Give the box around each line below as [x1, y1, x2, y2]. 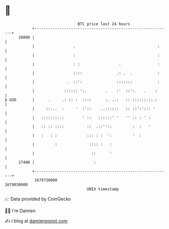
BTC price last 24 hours [77, 21, 130, 27]
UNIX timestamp [87, 186, 119, 192]
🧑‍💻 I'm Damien [5, 208, 36, 214]
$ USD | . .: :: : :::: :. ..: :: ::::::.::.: [5, 97, 158, 103]
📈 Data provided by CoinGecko [5, 196, 71, 202]
